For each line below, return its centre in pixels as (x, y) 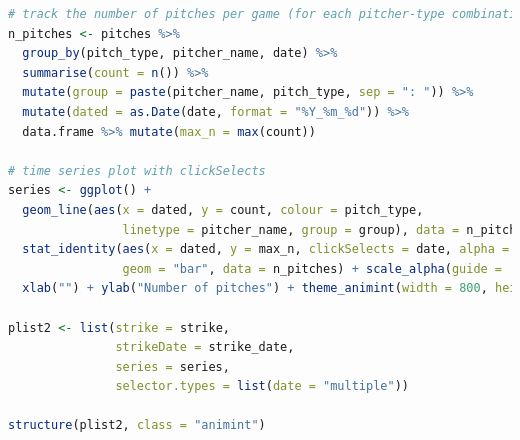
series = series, (172, 366)
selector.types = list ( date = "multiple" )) (262, 386)
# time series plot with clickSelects (137, 170)
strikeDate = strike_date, (205, 347)
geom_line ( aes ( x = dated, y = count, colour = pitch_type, (223, 209)
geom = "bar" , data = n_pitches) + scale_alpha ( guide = (312, 268)
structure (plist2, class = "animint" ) (137, 425)
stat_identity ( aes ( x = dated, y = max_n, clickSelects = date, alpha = (266, 249)
